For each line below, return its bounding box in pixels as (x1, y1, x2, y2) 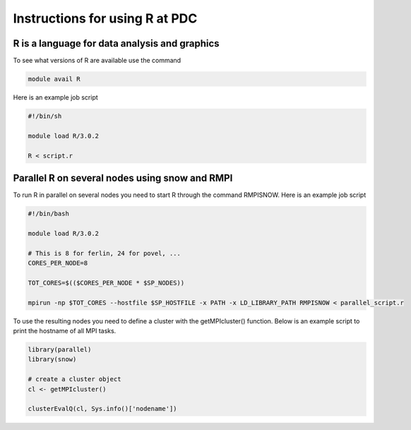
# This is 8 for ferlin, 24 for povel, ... (28, 249, 181, 257)
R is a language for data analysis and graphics (13, 37, 220, 49)
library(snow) (28, 355, 77, 364)
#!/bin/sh (28, 112, 62, 120)
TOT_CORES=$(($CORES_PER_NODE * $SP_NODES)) (28, 279, 185, 287)
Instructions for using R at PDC (13, 11, 198, 26)
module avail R (28, 75, 81, 83)
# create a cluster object (28, 375, 121, 383)
